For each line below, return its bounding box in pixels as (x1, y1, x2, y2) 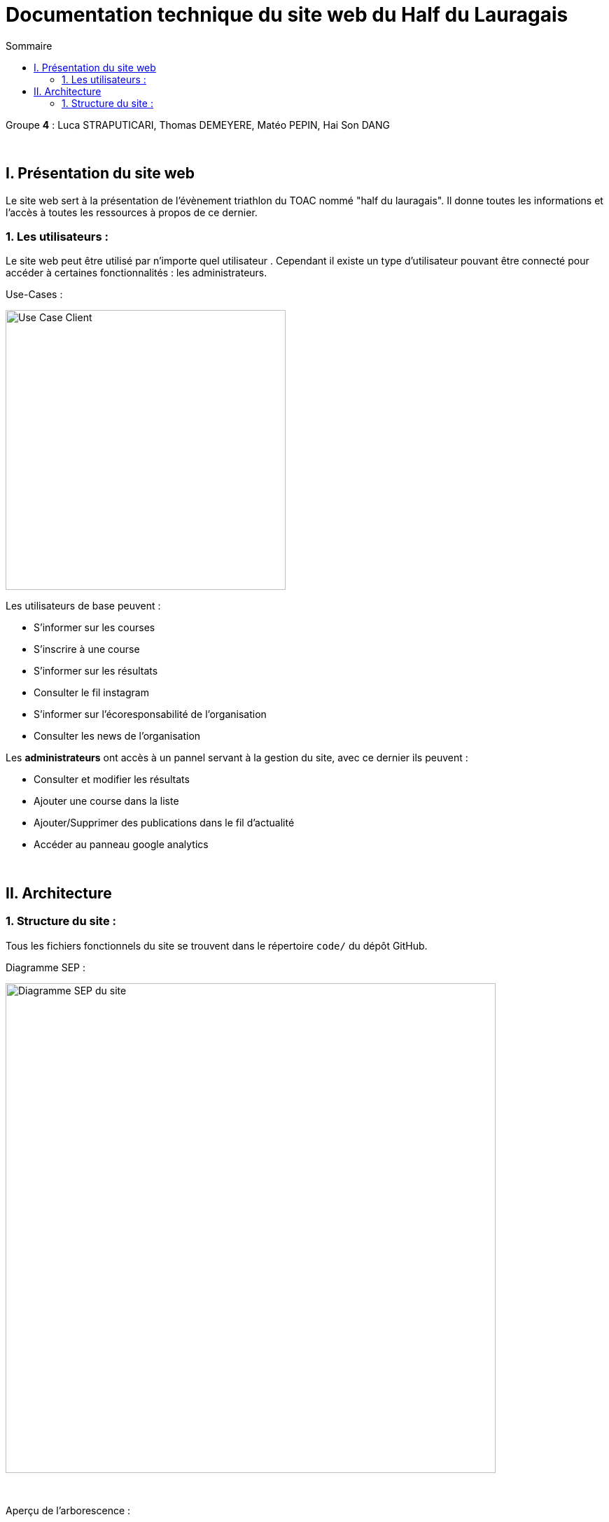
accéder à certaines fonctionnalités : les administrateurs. (6, 267, 267, 279)
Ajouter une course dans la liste (34, 795, 179, 808)
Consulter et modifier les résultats (34, 773, 190, 786)
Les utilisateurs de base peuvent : (6, 600, 161, 612)
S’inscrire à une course (34, 643, 140, 656)
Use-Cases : (6, 288, 63, 301)
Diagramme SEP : (6, 961, 86, 973)
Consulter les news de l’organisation (34, 730, 201, 742)
